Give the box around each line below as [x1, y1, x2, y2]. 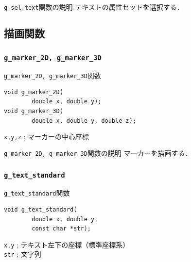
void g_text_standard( [4, 206, 77, 213]
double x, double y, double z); [32, 117, 137, 124]
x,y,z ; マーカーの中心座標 [4, 131, 89, 142]
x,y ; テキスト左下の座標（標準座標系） [4, 239, 130, 249]
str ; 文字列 [4, 249, 41, 259]
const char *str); [32, 225, 91, 232]
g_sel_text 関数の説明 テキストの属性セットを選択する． [4, 2, 184, 12]
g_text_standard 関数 [4, 188, 70, 198]
